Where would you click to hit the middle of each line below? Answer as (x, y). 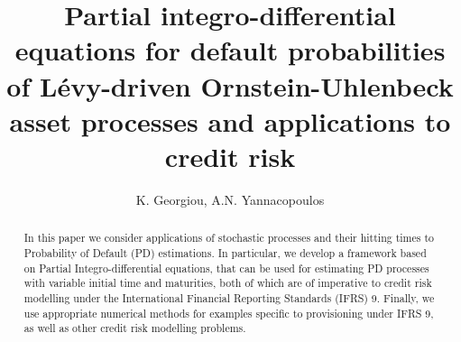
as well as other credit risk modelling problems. (135, 328)
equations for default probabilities (230, 50)
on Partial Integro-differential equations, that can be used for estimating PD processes (226, 268)
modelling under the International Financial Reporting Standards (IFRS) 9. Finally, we (229, 297)
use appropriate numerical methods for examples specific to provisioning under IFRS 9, (229, 313)
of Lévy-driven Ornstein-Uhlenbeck (230, 85)
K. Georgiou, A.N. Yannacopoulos (230, 199)
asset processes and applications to (230, 120)
